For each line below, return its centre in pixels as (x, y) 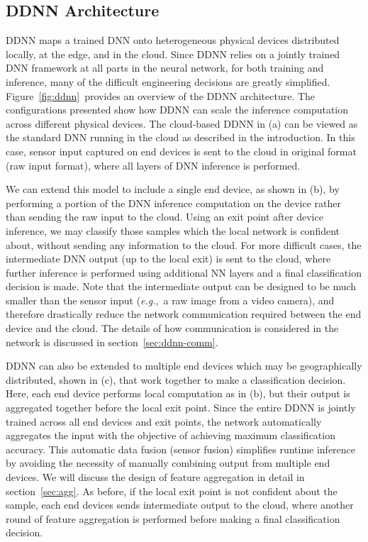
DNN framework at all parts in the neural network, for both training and (165, 68)
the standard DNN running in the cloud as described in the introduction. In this (180, 137)
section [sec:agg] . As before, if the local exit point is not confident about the (172, 491)
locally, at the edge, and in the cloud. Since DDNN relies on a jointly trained (173, 54)
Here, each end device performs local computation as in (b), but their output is (178, 393)
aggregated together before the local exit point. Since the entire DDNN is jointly (181, 408)
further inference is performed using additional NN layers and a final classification (184, 272)
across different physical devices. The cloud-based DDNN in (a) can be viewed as (182, 123)
